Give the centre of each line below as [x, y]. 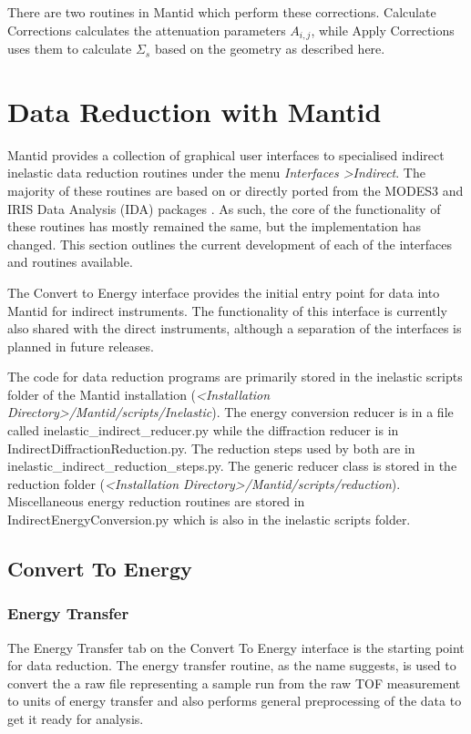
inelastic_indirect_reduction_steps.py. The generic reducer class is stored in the [232, 466]
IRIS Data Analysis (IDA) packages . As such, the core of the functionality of [224, 208]
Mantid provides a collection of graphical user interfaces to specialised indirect [226, 154]
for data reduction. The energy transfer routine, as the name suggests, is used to [232, 665]
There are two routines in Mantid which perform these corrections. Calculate [222, 12]
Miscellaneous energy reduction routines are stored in [156, 501]
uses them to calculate [70, 49]
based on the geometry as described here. [270, 49]
